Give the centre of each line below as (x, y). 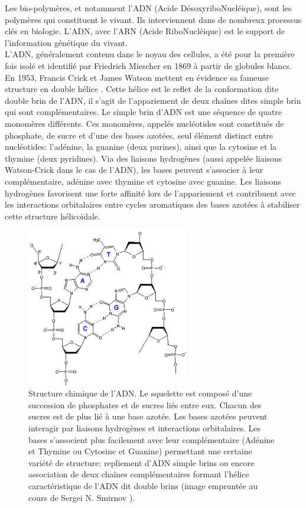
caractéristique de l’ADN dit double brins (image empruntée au (143, 486)
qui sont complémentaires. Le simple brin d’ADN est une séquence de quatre (144, 112)
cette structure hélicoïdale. (53, 216)
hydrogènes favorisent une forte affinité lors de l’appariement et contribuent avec (150, 193)
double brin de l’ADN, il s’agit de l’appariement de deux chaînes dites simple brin (153, 100)
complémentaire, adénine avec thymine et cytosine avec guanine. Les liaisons (143, 181)
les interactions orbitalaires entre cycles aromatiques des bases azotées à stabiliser (152, 204)
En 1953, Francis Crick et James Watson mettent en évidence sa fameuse (137, 77)
